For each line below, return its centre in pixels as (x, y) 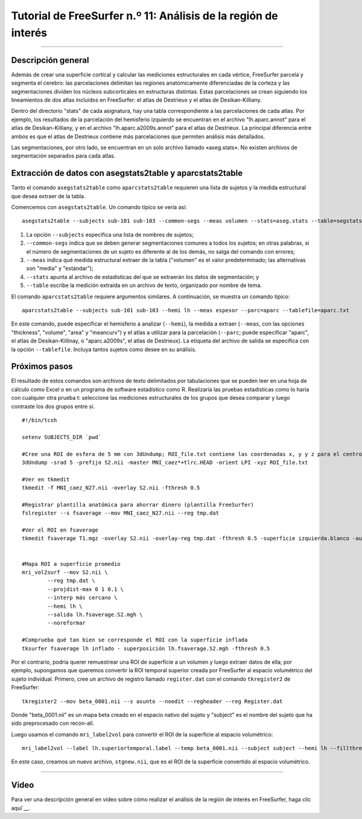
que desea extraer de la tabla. (48, 196)
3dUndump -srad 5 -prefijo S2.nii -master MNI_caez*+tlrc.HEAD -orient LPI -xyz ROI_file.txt (165, 462)
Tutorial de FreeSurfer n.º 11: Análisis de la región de (144, 16)
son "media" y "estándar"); (60, 268)
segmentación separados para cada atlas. (63, 156)
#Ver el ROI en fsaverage (60, 530)
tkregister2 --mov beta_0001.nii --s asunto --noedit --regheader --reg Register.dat (152, 701)
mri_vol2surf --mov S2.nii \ (65, 573)
